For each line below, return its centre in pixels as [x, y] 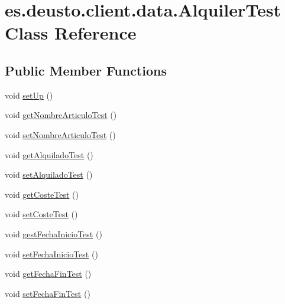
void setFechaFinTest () [48, 293]
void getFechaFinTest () [48, 274]
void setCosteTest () [41, 214]
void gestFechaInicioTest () [54, 233]
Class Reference [71, 33]
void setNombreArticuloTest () [60, 134]
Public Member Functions [86, 70]
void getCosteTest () [42, 194]
